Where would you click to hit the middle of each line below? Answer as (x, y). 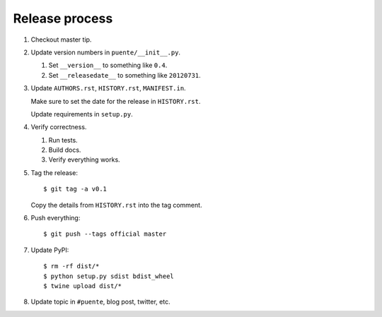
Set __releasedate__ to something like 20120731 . (125, 75)
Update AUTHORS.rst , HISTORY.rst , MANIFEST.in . (109, 88)
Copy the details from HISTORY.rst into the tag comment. (116, 205)
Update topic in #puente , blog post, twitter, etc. (100, 302)
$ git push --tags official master (105, 234)
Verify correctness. (59, 127)
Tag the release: (54, 172)
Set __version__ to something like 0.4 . (108, 65)
